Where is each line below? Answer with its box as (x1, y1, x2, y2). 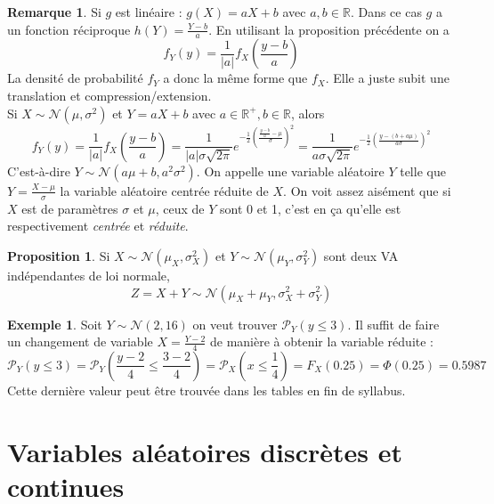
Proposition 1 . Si (7, 246, 110, 264)
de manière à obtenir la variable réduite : (210, 332, 433, 351)
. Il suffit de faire (347, 314, 440, 333)
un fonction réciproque (7, 20, 131, 38)
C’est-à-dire (7, 161, 70, 180)
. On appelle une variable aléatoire (196, 161, 385, 180)
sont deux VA (323, 246, 399, 264)
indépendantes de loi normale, (7, 265, 170, 284)
